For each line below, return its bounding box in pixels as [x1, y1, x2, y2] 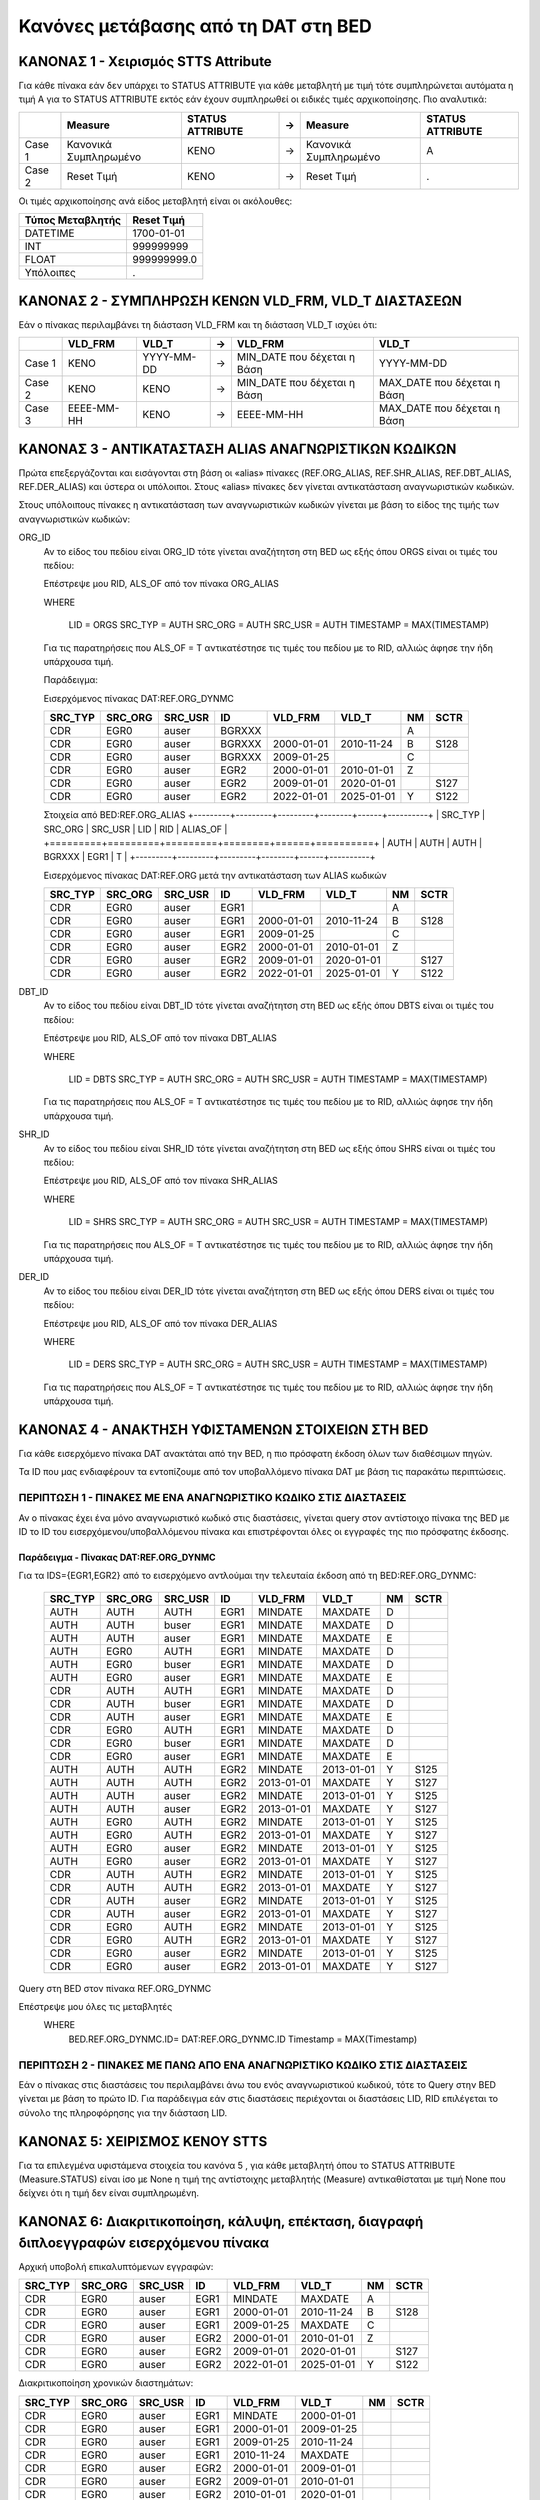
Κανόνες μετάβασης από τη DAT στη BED [18, 15, 372, 37]
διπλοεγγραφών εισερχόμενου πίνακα [18, 2234, 270, 2251]
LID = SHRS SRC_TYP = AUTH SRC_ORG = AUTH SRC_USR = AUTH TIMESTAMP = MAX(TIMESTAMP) [68, 1216, 489, 1228]
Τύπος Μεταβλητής [24, 213, 122, 227]
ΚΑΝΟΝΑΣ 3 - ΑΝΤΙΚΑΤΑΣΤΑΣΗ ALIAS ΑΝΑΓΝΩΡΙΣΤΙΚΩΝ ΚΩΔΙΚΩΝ [18, 440, 457, 457]
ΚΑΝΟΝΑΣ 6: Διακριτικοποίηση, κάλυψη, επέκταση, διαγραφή [18, 2213, 424, 2230]
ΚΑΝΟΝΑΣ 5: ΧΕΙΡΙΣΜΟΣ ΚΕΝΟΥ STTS [18, 2133, 268, 2150]
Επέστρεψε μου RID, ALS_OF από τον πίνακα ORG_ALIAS [43, 578, 280, 590]
